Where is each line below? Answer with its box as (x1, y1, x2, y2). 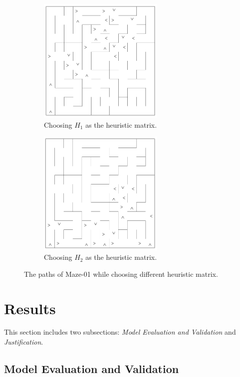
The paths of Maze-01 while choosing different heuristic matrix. (24, 268, 218, 279)
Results (4, 298, 56, 318)
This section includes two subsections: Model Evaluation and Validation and (4, 327, 236, 337)
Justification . (4, 337, 43, 347)
